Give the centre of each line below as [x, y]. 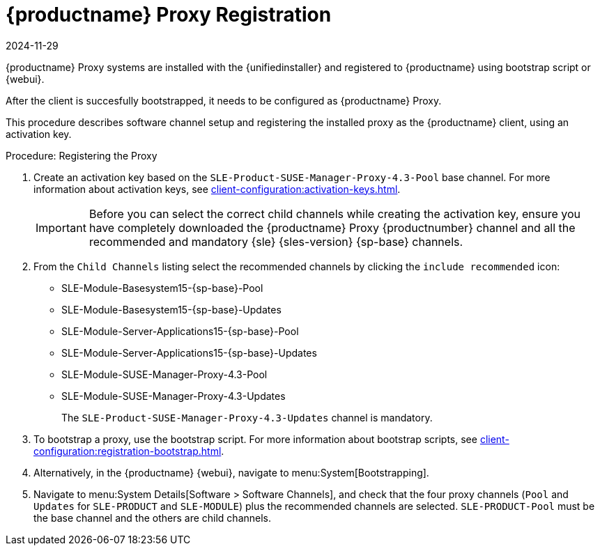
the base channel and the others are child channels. [153, 518]
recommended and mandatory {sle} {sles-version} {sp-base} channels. [276, 241]
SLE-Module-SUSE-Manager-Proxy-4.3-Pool [164, 374]
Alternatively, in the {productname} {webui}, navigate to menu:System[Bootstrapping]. [231, 472]
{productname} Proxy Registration [169, 15]
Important [61, 227]
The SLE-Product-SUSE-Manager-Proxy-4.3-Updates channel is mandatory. [247, 417]
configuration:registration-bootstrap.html [128, 451]
